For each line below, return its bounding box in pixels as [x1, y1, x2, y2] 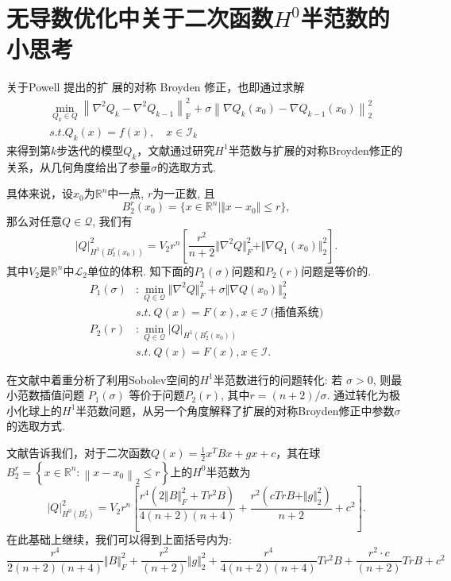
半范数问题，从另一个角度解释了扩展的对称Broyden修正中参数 [75, 402, 395, 418]
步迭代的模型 [56, 141, 124, 158]
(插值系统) [270, 307, 324, 319]
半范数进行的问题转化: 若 [213, 371, 343, 387]
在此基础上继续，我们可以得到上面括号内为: [6, 530, 232, 547]
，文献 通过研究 [137, 141, 215, 158]
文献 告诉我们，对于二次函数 [6, 444, 151, 460]
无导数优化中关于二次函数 [6, 2, 274, 34]
